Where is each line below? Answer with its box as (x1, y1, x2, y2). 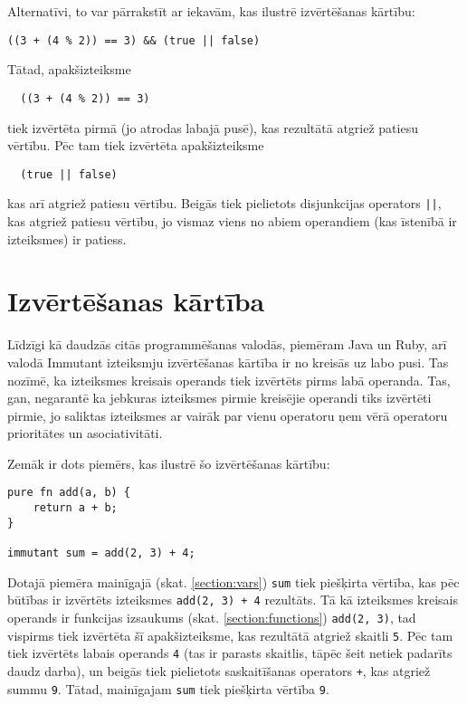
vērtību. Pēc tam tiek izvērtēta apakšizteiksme (7, 136, 264, 155)
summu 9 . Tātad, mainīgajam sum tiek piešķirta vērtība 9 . (7, 679, 329, 698)
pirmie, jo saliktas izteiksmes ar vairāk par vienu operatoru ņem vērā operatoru (7, 405, 448, 424)
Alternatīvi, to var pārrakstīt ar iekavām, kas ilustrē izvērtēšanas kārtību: (7, 2, 415, 20)
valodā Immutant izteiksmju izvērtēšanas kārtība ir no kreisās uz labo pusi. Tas (7, 352, 449, 371)
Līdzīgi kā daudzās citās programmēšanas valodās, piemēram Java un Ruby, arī (7, 335, 447, 354)
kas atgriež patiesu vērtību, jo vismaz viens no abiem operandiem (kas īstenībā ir (7, 212, 457, 230)
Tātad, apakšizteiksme (7, 60, 131, 79)
